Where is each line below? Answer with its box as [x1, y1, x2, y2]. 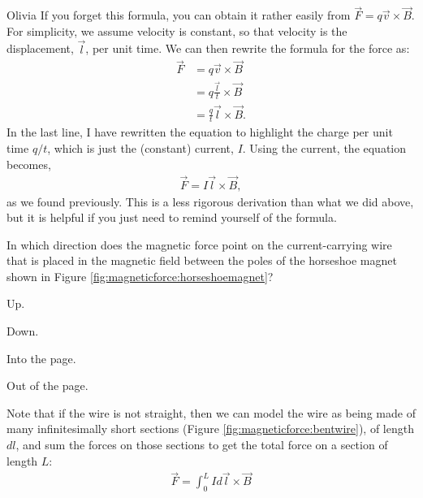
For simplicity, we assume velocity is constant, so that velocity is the [6, 22, 347, 39]
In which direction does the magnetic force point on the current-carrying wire [6, 236, 392, 253]
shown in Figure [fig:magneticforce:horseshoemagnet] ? [6, 267, 274, 284]
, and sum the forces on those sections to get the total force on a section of [15, 436, 388, 453]
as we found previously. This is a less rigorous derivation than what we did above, [6, 193, 414, 210]
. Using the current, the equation [242, 140, 407, 157]
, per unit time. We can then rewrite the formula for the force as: [85, 40, 410, 57]
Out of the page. [6, 377, 88, 394]
